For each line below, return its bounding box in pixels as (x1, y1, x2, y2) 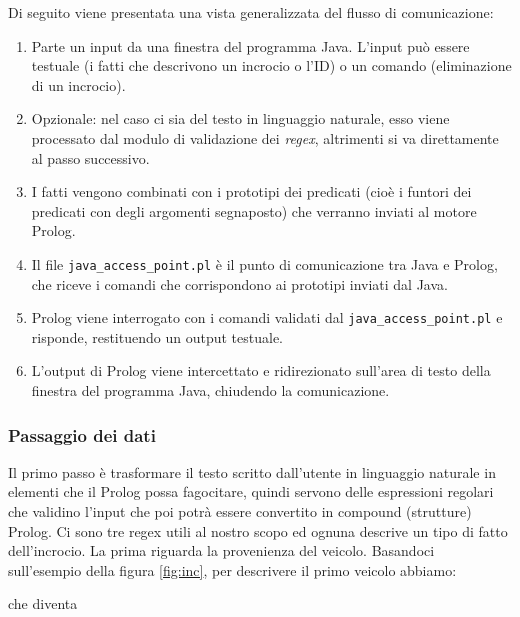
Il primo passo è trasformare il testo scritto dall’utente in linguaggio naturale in (8, 461, 496, 482)
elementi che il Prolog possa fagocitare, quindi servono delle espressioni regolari (8, 481, 494, 502)
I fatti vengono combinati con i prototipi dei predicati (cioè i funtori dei (31, 181, 472, 202)
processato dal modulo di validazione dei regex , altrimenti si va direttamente (31, 127, 499, 148)
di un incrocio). (31, 74, 126, 95)
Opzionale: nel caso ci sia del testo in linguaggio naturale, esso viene (31, 108, 450, 129)
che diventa (8, 593, 78, 614)
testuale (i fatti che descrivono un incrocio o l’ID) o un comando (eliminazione (31, 55, 512, 76)
